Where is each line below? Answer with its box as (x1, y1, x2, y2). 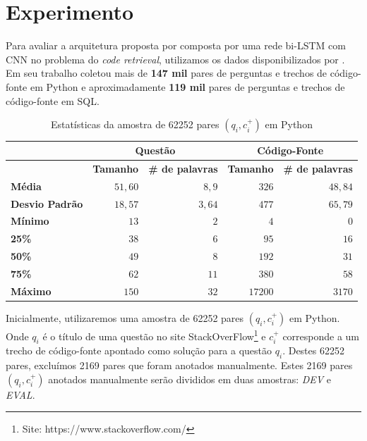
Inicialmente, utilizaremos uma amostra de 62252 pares (6, 310, 244, 325)
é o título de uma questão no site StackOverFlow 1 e (42, 326, 266, 343)
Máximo (11, 283, 52, 298)
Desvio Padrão (11, 196, 83, 211)
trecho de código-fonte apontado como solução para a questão (6, 343, 272, 358)
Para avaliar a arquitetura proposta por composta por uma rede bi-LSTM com (6, 38, 346, 53)
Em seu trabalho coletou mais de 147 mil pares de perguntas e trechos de (6, 66, 327, 80)
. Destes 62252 (282, 343, 344, 358)
